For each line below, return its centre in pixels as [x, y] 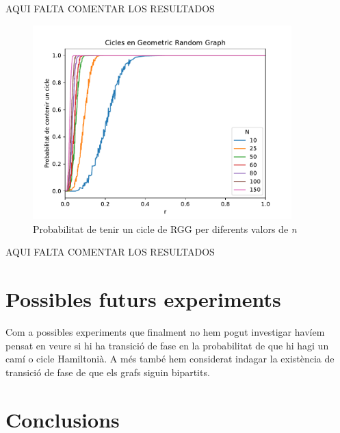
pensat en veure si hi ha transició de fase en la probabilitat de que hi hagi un [167, 345]
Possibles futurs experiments [143, 299]
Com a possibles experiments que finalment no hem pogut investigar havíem [165, 331]
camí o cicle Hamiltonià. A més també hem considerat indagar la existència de [170, 359]
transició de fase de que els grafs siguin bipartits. [108, 372]
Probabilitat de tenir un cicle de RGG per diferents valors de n [165, 228]
